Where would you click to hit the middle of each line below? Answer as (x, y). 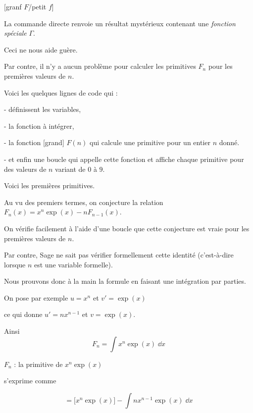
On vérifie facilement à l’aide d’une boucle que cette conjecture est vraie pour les (127, 228)
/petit (37, 6)
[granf (13, 6)
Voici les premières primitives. (50, 185)
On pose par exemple (36, 297)
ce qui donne (23, 314)
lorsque (15, 264)
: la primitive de (38, 364)
